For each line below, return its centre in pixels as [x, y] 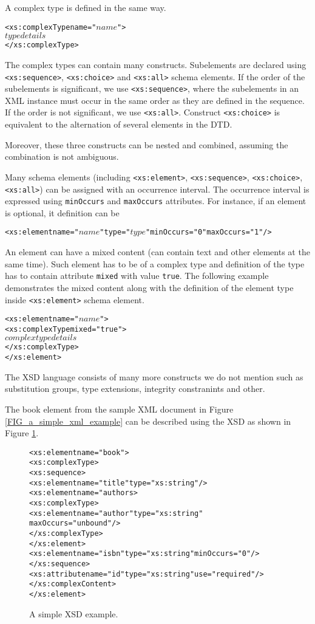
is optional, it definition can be [62, 212]
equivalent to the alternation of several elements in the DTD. [119, 124]
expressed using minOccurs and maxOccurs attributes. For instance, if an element [156, 201]
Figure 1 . [22, 433]
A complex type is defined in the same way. [86, 7]
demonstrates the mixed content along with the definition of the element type [149, 287]
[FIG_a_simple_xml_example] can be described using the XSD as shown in [148, 421]
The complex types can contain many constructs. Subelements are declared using [156, 64]
